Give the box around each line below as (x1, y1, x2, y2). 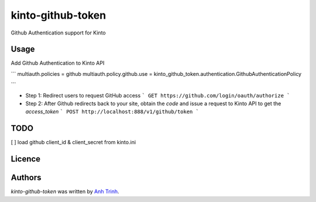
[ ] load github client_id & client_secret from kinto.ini (11, 139, 136, 146)
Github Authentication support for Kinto (11, 29, 106, 36)
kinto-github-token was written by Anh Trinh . (11, 188, 119, 195)
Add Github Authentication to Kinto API (11, 60, 105, 67)
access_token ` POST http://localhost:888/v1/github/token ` (25, 108, 199, 115)
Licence (11, 154, 41, 164)
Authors (11, 173, 42, 183)
